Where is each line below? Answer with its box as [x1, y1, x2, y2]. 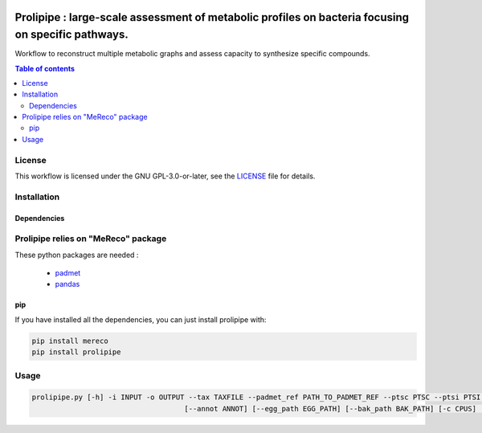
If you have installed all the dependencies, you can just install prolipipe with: [14, 314, 267, 325]
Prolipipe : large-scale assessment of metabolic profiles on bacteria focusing [14, 10, 410, 24]
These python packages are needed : [14, 250, 139, 259]
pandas [55, 280, 80, 289]
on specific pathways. [14, 28, 129, 42]
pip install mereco [31, 336, 108, 345]
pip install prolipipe [31, 348, 121, 357]
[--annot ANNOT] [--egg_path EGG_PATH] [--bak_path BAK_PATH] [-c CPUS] [184, 404, 477, 413]
